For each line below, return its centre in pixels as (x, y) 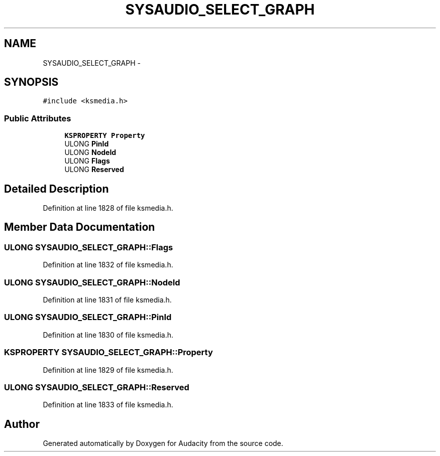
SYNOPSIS (31, 82)
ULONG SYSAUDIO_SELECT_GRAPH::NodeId (92, 282)
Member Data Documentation (80, 227)
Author (22, 424)
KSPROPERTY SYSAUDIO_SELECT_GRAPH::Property (108, 352)
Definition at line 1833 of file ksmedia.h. (108, 405)
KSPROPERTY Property (105, 136)
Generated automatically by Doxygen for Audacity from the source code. (163, 443)
